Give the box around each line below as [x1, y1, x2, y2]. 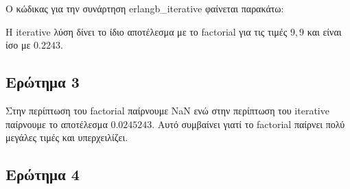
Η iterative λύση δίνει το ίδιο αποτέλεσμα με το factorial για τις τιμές [5, 24, 288, 38]
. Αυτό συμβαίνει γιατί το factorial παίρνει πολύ [152, 116, 345, 131]
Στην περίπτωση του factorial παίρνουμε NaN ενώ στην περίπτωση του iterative [5, 103, 329, 117]
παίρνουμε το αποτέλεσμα [5, 116, 108, 131]
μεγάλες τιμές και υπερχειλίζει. [5, 130, 128, 144]
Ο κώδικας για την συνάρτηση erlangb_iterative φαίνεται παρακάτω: [5, 1, 284, 15]
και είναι [307, 24, 342, 38]
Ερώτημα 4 [5, 164, 80, 185]
